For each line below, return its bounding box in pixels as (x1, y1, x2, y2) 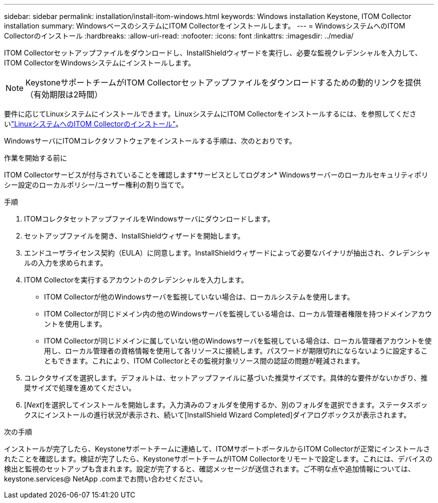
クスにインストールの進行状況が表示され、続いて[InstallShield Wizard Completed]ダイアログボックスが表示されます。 (24, 410, 411, 419)
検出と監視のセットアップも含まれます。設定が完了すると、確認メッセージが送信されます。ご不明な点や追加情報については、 (4, 464, 415, 473)
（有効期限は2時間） (25, 89, 102, 99)
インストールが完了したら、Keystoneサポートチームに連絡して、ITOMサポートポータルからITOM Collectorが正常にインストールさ (4, 444, 430, 453)
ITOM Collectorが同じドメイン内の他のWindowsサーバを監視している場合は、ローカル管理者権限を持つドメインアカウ (44, 309, 432, 318)
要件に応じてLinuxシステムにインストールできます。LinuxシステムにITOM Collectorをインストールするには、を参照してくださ (4, 109, 416, 118)
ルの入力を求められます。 (24, 258, 107, 267)
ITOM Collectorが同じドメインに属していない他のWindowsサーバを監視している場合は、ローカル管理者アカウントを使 (44, 336, 432, 345)
